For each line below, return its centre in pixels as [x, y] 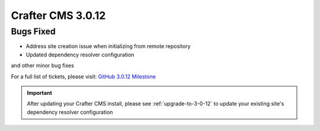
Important [40, 92]
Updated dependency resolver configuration [80, 55]
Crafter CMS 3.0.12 [58, 15]
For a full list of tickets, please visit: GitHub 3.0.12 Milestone [84, 76]
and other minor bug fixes [42, 66]
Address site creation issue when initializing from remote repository [108, 46]
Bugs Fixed [33, 31]
